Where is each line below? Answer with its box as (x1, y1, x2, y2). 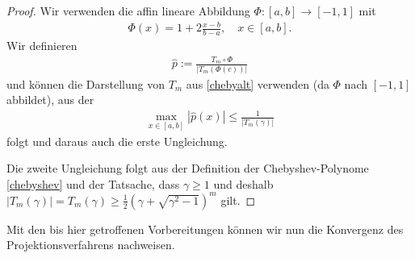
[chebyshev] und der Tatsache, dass (6, 175, 180, 192)
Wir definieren (6, 36, 78, 53)
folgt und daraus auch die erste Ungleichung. (6, 132, 228, 149)
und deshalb (213, 175, 274, 192)
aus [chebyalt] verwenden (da (186, 75, 329, 92)
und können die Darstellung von (6, 75, 165, 92)
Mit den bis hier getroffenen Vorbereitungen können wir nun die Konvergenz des (6, 220, 404, 237)
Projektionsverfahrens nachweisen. (6, 236, 175, 253)
